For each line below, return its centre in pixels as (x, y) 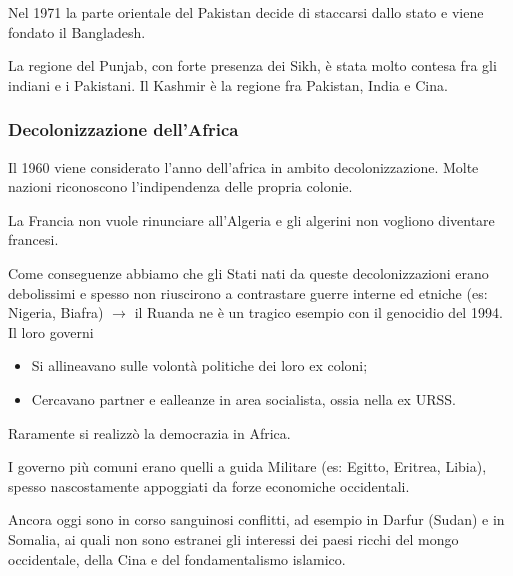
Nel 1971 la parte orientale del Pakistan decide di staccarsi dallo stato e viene (246, 12)
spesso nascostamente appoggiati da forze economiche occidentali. (209, 485)
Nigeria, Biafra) (56, 312)
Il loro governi (51, 331)
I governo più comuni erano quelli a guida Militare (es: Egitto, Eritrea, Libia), (247, 466)
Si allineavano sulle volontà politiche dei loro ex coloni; (199, 365)
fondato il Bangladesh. (77, 31)
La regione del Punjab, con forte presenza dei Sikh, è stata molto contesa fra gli (252, 65)
